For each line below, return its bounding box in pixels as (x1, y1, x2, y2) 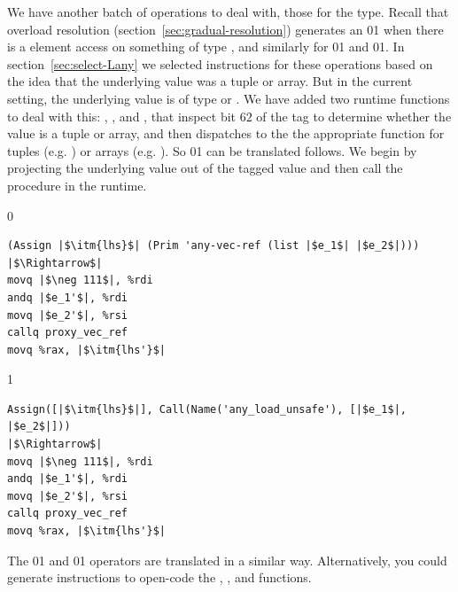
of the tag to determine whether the (256, 106, 452, 125)
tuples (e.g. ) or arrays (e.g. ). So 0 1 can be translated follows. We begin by (7, 141, 417, 160)
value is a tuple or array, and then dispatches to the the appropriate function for (7, 124, 445, 143)
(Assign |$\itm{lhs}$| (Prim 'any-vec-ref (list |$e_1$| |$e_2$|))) (7, 239, 420, 253)
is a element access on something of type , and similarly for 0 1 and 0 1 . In (7, 37, 405, 56)
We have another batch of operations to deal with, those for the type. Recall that (7, 3, 449, 20)
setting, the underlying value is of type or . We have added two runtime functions (7, 89, 450, 107)
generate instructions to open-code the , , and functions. (7, 568, 312, 587)
